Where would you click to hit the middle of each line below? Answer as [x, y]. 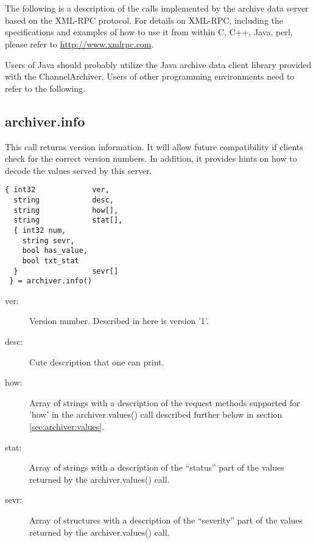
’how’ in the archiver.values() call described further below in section [156, 414]
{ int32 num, [40, 230]
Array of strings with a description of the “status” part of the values [157, 467]
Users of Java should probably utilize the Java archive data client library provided [158, 64]
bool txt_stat [51, 261]
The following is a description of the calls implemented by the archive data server [157, 8]
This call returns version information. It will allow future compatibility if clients [154, 146]
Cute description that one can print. [97, 361]
